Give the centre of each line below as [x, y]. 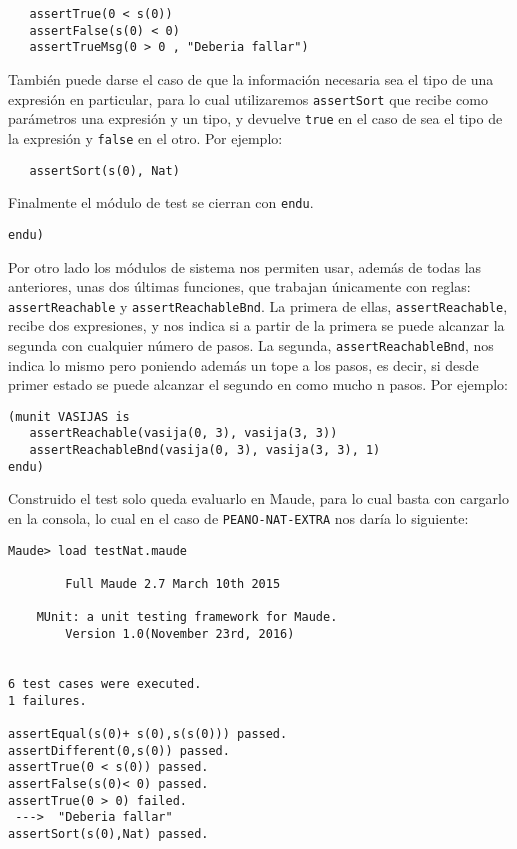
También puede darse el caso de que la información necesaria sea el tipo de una [251, 78]
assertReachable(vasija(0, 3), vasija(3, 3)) [183, 433]
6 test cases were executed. [105, 683]
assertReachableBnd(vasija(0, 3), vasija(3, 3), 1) [205, 450]
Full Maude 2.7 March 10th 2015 [173, 583]
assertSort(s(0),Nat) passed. [108, 833]
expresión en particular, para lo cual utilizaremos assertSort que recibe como [248, 98]
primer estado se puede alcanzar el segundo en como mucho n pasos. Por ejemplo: [258, 384]
